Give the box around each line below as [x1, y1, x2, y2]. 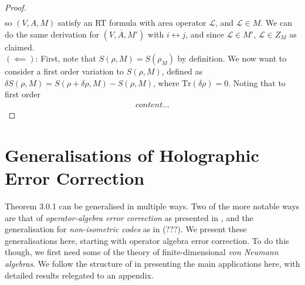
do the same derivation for [5, 28, 100, 40]
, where [153, 76, 179, 89]
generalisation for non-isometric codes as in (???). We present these [5, 223, 247, 235]
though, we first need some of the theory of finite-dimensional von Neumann [5, 246, 279, 258]
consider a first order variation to [5, 65, 124, 77]
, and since [185, 28, 224, 40]
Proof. [5, 1, 26, 13]
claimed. [5, 40, 35, 53]
